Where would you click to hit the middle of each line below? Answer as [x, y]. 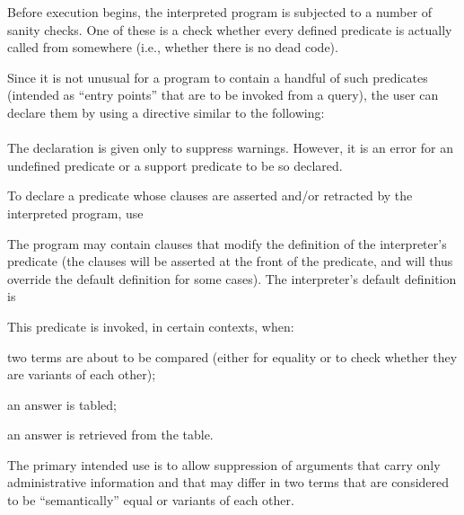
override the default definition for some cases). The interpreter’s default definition [232, 278]
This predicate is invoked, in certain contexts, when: [151, 326]
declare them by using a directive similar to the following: [166, 112]
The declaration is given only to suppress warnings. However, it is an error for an [230, 148]
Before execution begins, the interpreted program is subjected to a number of [220, 12]
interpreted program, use [75, 213]
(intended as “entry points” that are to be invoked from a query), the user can [223, 95]
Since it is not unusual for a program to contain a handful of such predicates [218, 77]
